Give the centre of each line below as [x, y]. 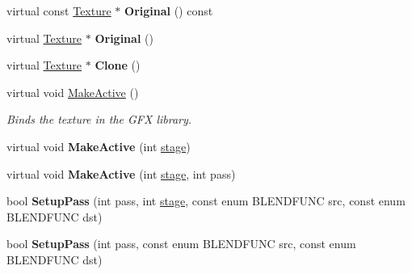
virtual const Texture [59, 11]
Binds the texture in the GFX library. [99, 119]
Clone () [118, 65]
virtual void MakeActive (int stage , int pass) [121, 173]
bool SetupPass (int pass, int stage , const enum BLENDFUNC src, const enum [206, 201]
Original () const [169, 11]
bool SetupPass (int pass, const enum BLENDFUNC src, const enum [181, 244]
